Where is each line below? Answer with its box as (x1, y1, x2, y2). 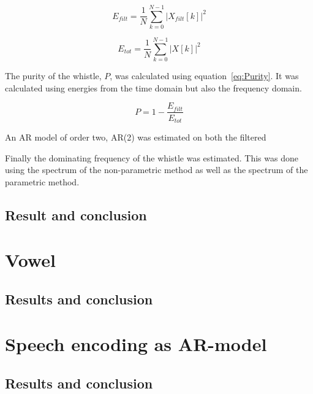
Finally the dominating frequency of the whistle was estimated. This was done (5, 151, 298, 164)
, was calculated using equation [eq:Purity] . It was (110, 69, 299, 82)
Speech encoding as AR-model (5, 331, 267, 357)
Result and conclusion (5, 205, 147, 224)
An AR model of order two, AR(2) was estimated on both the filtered (5, 130, 266, 143)
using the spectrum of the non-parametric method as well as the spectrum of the (5, 163, 308, 176)
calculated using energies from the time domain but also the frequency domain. (5, 81, 302, 94)
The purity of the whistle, (5, 69, 102, 82)
